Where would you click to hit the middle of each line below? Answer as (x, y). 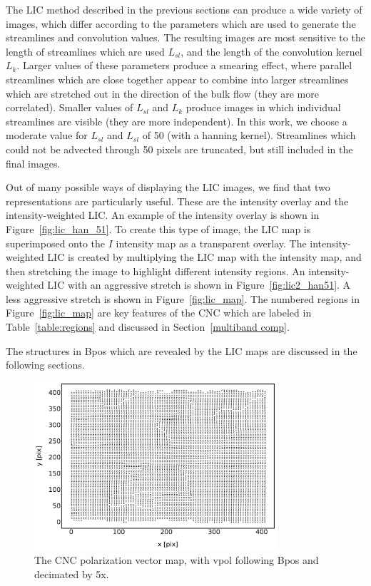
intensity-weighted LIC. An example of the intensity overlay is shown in (163, 215)
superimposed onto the (56, 243)
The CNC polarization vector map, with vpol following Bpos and (177, 559)
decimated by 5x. (72, 574)
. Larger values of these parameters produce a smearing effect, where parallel (184, 65)
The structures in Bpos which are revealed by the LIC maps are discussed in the (182, 350)
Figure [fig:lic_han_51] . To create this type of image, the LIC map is (158, 228)
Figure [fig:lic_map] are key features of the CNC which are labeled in (159, 313)
